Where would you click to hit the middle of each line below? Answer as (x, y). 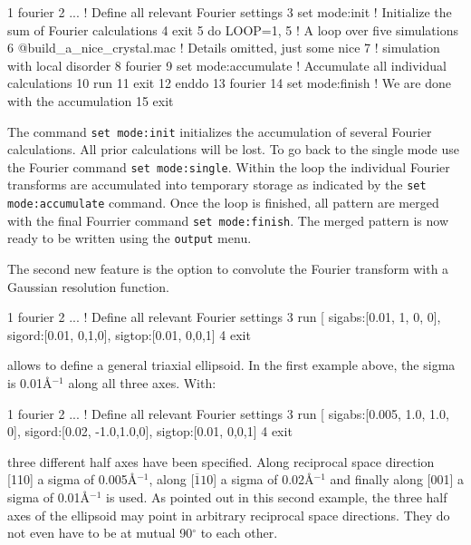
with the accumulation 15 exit (91, 100)
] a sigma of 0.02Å (264, 479)
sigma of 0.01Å (49, 497)
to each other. (239, 533)
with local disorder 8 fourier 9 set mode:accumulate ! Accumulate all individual (227, 65)
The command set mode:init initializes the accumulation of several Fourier (220, 131)
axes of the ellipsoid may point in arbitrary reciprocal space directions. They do (229, 515)
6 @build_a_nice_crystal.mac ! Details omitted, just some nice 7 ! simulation (224, 48)
